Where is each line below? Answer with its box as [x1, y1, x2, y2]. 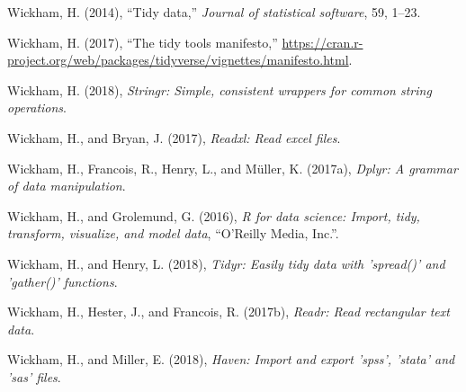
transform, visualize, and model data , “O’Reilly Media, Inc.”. [7, 224, 339, 243]
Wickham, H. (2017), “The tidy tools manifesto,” [7, 32, 278, 51]
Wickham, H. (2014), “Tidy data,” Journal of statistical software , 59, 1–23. [7, 3, 421, 21]
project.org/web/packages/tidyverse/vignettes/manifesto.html [7, 50, 349, 69]
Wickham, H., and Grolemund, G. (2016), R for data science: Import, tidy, [7, 206, 420, 225]
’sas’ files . [7, 367, 61, 386]
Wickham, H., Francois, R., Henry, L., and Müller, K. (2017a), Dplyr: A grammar [7, 158, 458, 177]
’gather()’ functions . [7, 272, 118, 290]
